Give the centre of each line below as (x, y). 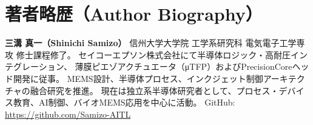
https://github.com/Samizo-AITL (68, 114)
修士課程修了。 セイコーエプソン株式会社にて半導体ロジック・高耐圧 (153, 54)
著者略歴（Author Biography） (134, 14)
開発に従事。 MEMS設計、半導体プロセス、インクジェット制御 (138, 78)
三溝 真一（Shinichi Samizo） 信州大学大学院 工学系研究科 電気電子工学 (151, 43)
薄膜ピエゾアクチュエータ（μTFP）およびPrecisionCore (183, 66)
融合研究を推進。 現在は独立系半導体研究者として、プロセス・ (154, 90)
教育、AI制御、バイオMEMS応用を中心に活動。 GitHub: (124, 102)
